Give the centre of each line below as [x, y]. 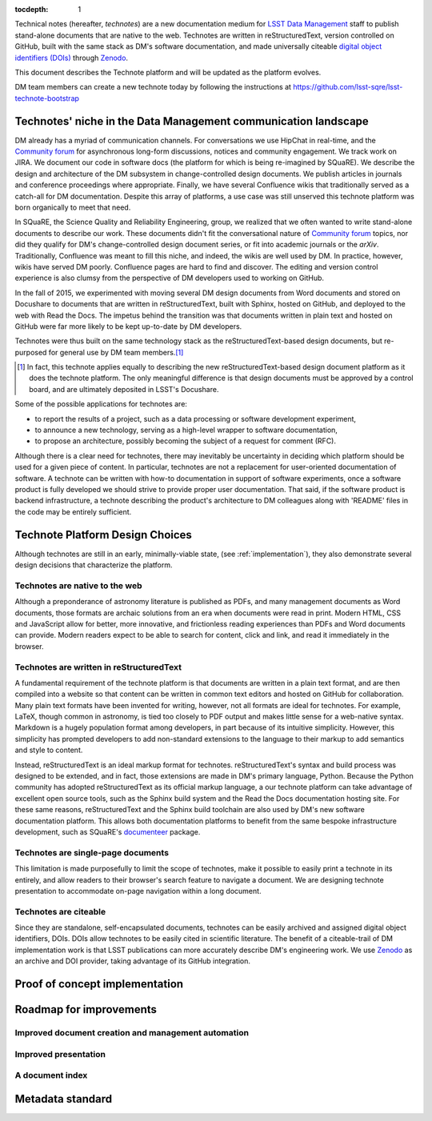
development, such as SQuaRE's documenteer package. [108, 831]
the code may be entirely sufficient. [73, 511]
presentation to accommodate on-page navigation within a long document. [138, 891]
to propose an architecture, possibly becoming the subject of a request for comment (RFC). [185, 441]
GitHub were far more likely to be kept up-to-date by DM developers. [128, 326]
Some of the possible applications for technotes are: [101, 404]
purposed [31, 352]
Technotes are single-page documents [92, 852]
